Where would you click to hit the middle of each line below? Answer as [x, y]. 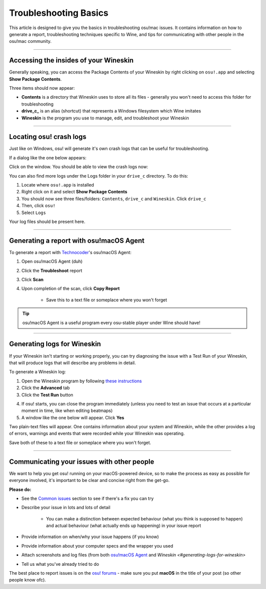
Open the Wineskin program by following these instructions [82, 381]
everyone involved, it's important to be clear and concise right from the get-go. [89, 480]
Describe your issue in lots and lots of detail [66, 508]
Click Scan [33, 280]
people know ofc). [28, 580]
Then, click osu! [38, 206]
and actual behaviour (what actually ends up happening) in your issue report [124, 526]
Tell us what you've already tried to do [60, 564]
